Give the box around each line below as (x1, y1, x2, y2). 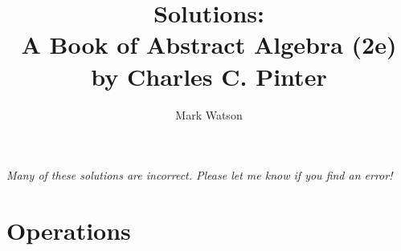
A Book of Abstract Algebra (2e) (21, 28, 397, 61)
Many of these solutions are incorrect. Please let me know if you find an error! (6, 167, 393, 184)
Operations (6, 213, 131, 246)
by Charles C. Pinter (91, 59, 327, 92)
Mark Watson (175, 106, 243, 123)
